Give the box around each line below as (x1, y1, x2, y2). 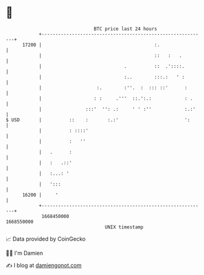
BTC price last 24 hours (93, 26, 157, 32)
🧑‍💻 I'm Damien (6, 249, 44, 257)
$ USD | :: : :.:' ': (6, 116, 190, 123)
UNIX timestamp (104, 224, 144, 230)
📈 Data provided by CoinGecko (6, 235, 86, 243)
